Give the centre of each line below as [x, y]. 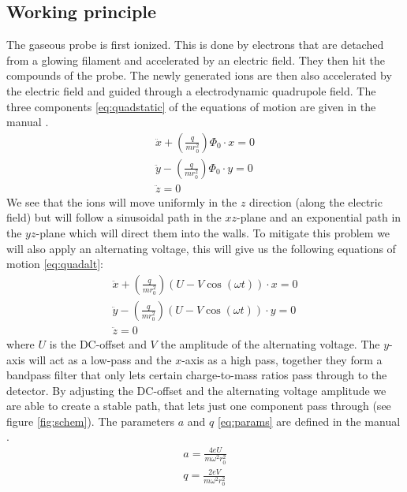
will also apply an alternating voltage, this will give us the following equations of [201, 248]
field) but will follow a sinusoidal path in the [114, 217]
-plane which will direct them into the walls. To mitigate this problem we [213, 233]
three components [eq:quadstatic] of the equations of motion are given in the [191, 106]
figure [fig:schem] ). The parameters [90, 421]
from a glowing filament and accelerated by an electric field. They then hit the [196, 60]
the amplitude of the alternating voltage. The [270, 343]
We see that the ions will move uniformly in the [122, 201]
